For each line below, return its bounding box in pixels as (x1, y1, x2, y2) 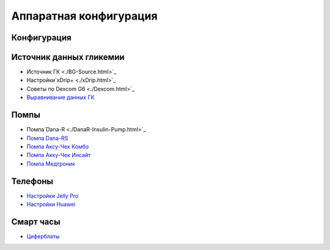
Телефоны (11, 176, 54, 186)
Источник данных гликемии (11, 52, 125, 62)
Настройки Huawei (26, 200, 76, 208)
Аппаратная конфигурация (11, 9, 158, 23)
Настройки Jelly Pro (26, 192, 79, 199)
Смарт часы (11, 216, 61, 227)
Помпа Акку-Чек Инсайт (26, 152, 91, 159)
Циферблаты (26, 232, 60, 240)
